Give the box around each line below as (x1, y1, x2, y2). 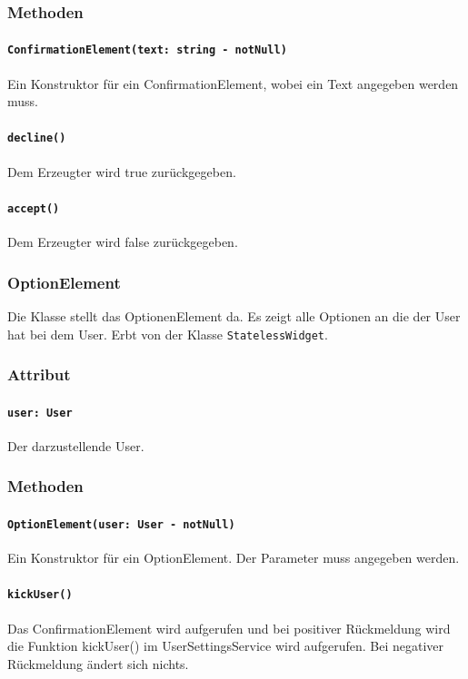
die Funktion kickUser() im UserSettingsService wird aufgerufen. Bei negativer (7, 636, 443, 655)
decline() (7, 132, 66, 145)
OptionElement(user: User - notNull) (7, 518, 235, 531)
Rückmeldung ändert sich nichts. (7, 654, 189, 673)
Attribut (7, 363, 71, 386)
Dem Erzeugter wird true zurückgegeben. (7, 162, 236, 181)
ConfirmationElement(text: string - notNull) (7, 44, 287, 57)
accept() (7, 202, 60, 215)
